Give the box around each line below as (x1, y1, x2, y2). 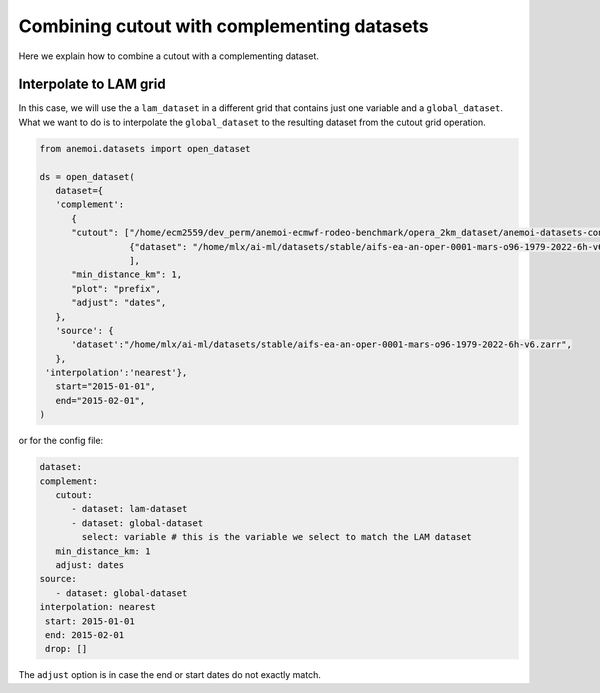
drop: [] (45, 643, 88, 655)
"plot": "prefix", (71, 283, 162, 294)
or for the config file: (18, 435, 104, 447)
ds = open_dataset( (39, 171, 135, 182)
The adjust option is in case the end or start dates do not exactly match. (18, 669, 322, 681)
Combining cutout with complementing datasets (18, 15, 429, 37)
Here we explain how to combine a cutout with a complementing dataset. (18, 50, 320, 62)
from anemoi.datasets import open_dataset (39, 143, 251, 154)
